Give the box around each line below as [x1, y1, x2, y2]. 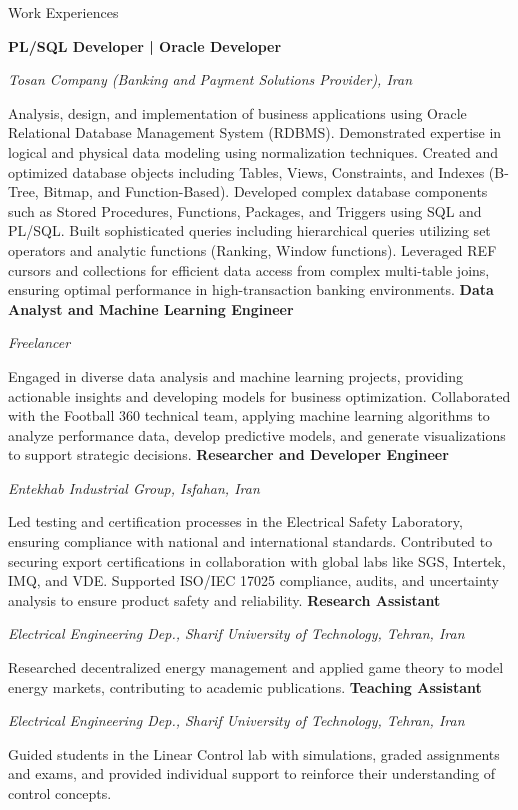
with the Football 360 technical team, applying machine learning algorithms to [8, 405, 490, 426]
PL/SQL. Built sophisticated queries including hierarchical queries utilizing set [8, 220, 491, 241]
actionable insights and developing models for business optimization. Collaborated [8, 385, 511, 406]
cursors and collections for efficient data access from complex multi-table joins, [8, 259, 490, 280]
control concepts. [8, 783, 112, 803]
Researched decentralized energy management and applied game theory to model [8, 657, 504, 678]
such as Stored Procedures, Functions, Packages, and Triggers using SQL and [8, 200, 482, 221]
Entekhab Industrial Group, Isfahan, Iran [8, 477, 260, 498]
